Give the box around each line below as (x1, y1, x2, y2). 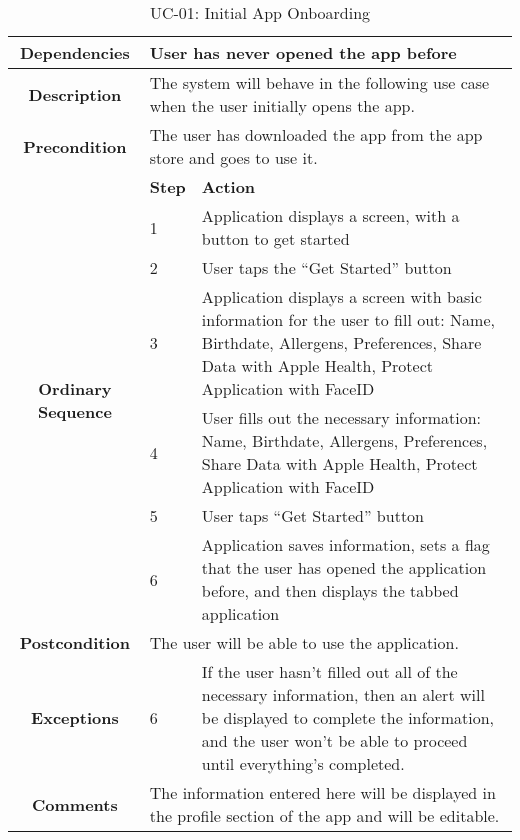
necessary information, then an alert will (201, 683, 485, 706)
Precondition (23, 134, 127, 158)
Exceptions (31, 706, 119, 729)
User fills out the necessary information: (201, 406, 481, 429)
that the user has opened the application (201, 556, 487, 579)
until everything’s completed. (201, 752, 405, 775)
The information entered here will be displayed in (149, 781, 496, 804)
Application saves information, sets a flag (201, 533, 490, 556)
